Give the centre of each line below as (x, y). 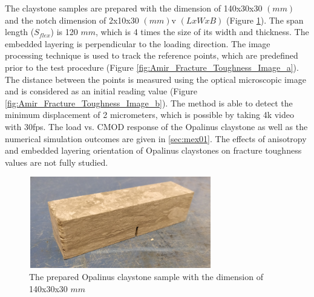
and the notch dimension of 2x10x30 (72, 20)
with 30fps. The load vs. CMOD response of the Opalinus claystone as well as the (156, 126)
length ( (20, 32)
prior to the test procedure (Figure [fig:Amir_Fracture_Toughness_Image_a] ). (152, 67)
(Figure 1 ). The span (265, 20)
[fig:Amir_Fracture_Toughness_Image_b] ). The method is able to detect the (149, 103)
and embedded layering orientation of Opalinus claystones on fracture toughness (153, 150)
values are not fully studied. (57, 162)
